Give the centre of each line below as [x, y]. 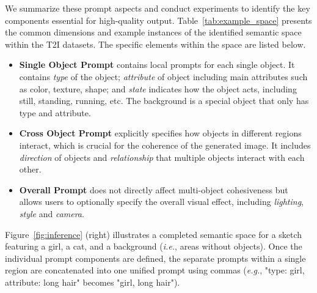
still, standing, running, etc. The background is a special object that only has [164, 101]
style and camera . [52, 213]
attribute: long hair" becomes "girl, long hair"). [93, 282]
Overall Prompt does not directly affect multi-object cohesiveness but [154, 189]
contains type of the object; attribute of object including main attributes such [163, 76]
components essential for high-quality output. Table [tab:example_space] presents [158, 20]
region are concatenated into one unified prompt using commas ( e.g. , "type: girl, [155, 270]
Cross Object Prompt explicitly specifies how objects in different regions [160, 133]
